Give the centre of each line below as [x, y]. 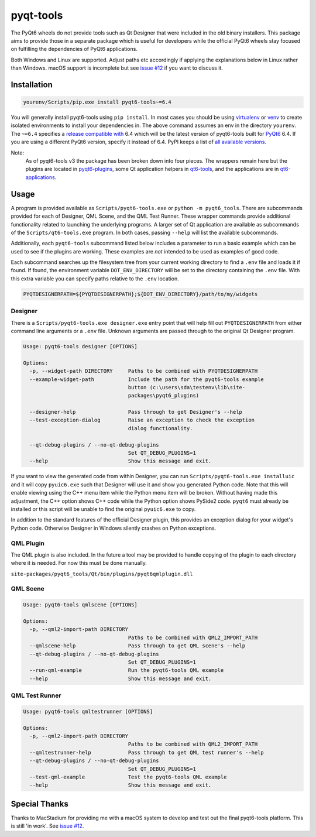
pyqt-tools [37, 15]
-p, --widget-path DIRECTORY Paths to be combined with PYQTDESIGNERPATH [144, 371]
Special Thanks [39, 804]
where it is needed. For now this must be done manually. [79, 563]
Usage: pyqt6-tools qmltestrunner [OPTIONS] [88, 711]
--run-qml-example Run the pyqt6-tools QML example [127, 670]
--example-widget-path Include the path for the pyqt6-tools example [147, 379]
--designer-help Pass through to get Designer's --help [136, 412]
